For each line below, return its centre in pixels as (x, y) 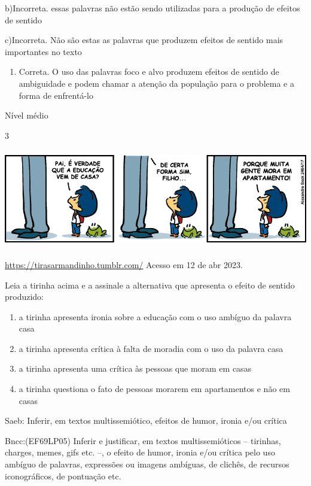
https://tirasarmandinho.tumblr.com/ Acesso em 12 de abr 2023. (124, 264)
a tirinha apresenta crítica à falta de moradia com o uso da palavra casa (151, 348)
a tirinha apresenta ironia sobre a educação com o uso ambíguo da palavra (155, 316)
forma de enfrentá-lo (56, 95)
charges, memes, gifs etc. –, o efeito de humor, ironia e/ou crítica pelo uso (140, 452)
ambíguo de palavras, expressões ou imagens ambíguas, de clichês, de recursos (147, 464)
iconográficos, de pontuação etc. (63, 476)
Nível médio (27, 115)
